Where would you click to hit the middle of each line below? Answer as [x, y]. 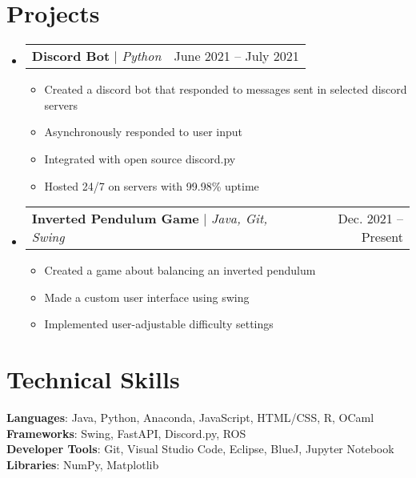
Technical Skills [93, 379]
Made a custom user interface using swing [147, 297]
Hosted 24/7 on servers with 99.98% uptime [152, 185]
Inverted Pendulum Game [115, 219]
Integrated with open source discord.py [140, 158]
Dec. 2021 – [370, 219]
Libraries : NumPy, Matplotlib [83, 464]
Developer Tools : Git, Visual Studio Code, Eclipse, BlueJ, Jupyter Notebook [200, 449]
